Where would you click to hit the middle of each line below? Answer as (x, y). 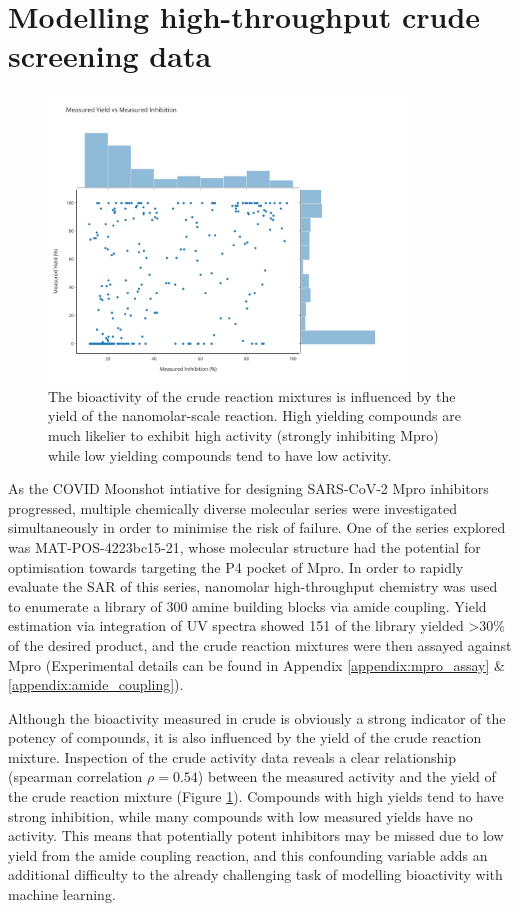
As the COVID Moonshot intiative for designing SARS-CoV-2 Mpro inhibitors (248, 488)
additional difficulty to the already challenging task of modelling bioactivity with (255, 874)
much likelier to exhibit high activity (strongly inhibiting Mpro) (243, 434)
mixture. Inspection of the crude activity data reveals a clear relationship (232, 756)
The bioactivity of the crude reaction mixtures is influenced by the (252, 395)
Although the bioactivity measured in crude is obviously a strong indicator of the (257, 717)
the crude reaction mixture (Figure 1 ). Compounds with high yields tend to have (256, 796)
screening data (110, 55)
